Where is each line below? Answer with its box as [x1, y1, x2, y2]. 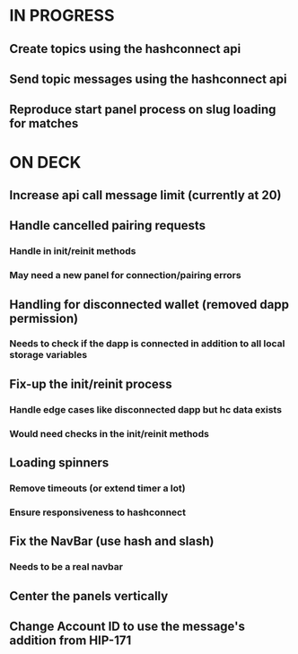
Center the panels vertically [9, 589, 169, 604]
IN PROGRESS [9, 5, 115, 26]
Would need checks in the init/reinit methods [9, 427, 209, 440]
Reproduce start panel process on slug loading [9, 102, 276, 118]
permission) [9, 310, 79, 326]
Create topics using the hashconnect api [9, 41, 241, 57]
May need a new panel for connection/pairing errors [9, 269, 241, 282]
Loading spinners [9, 455, 110, 471]
